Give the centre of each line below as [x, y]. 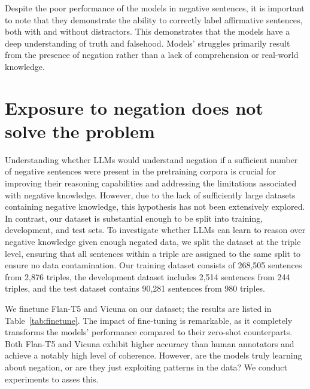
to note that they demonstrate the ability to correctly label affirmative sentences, [154, 19]
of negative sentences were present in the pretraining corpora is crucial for [141, 171]
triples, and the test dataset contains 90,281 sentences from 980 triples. [135, 288]
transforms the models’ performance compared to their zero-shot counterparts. [149, 332]
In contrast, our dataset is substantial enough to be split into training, [134, 218]
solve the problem [80, 131]
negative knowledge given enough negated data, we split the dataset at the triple [153, 242]
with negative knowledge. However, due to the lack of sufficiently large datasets [150, 194]
